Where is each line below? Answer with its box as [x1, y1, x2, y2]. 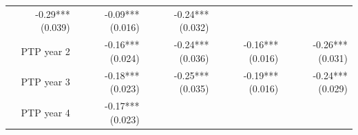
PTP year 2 [21, 43, 70, 58]
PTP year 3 [21, 74, 70, 89]
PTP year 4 [21, 105, 70, 119]
